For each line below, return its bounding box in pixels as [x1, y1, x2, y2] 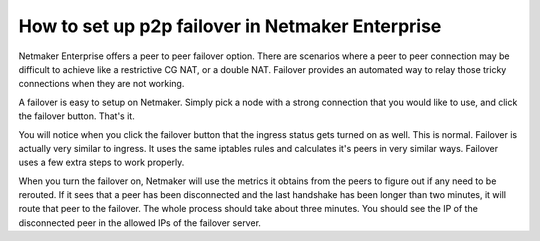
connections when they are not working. [18, 78, 185, 90]
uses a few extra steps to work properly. [18, 156, 185, 169]
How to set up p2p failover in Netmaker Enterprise [18, 15, 442, 37]
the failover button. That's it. [18, 110, 135, 122]
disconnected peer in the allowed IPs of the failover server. [18, 216, 262, 229]
